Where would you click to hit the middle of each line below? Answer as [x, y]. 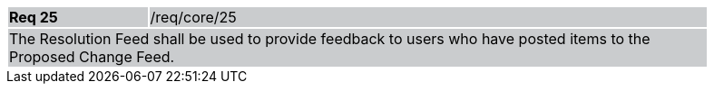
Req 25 [34, 17]
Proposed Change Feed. [92, 57]
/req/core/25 [193, 17]
